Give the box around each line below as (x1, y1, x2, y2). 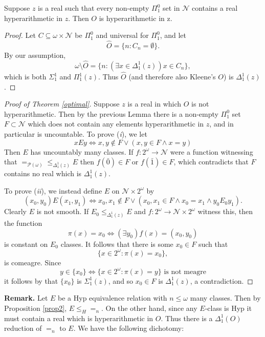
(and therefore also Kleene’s (128, 71, 216, 82)
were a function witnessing (170, 146, 253, 157)
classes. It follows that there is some (60, 238, 173, 249)
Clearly (4, 206, 27, 217)
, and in (209, 118, 234, 129)
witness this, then (197, 206, 253, 217)
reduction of (4, 323, 42, 333)
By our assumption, (4, 50, 66, 60)
